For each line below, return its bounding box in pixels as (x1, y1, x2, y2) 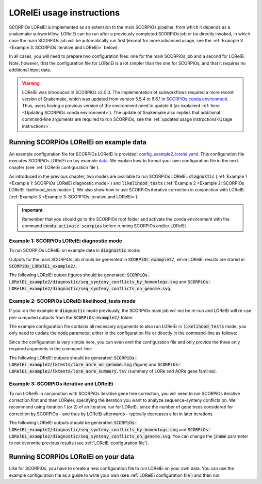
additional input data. (9, 67, 51, 73)
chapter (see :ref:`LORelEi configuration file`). (9, 165, 100, 171)
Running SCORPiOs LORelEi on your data (9, 453, 134, 461)
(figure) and (132, 361, 157, 368)
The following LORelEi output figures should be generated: (9, 272, 126, 278)
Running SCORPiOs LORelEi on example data (9, 138, 147, 146)
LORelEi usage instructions (9, 7, 120, 18)
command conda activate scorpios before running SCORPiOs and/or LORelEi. (22, 223, 187, 229)
